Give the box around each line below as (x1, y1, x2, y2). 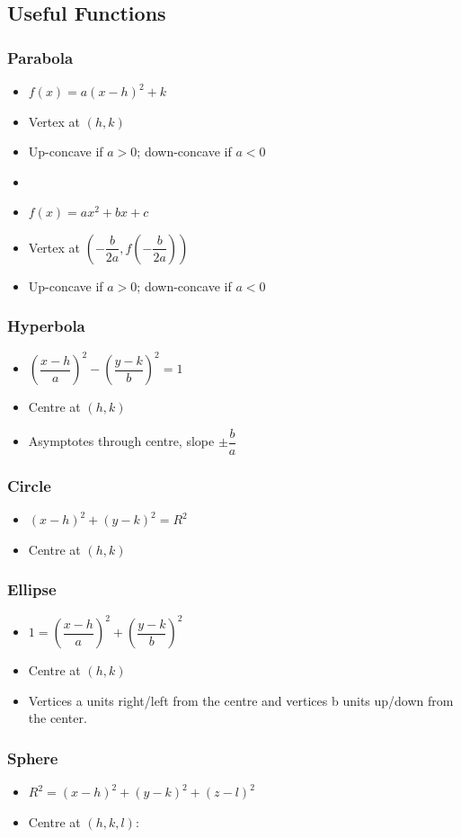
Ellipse (7, 578, 57, 601)
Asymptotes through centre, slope (28, 432, 215, 450)
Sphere (7, 746, 58, 769)
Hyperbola (7, 315, 85, 337)
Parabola (7, 46, 74, 68)
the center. (28, 709, 87, 727)
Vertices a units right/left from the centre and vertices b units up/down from (28, 691, 454, 709)
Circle (7, 474, 51, 496)
